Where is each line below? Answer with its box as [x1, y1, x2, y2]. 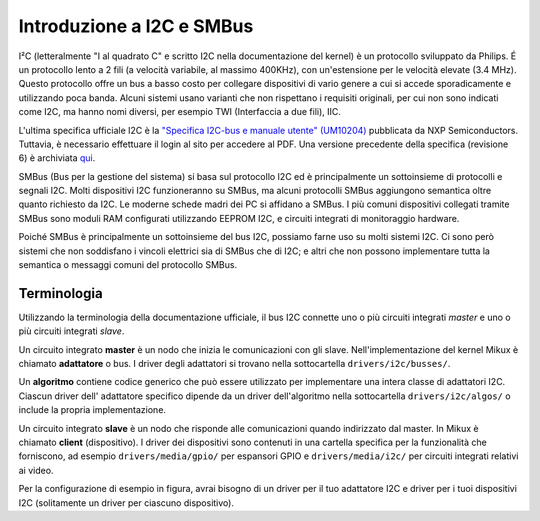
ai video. [18, 464, 54, 476]
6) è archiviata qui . [18, 152, 96, 164]
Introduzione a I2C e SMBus [18, 15, 254, 37]
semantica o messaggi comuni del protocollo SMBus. [18, 259, 238, 271]
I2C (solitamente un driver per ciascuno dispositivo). [18, 496, 235, 509]
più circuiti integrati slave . [18, 325, 125, 337]
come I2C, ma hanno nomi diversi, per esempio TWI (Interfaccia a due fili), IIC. [18, 106, 342, 118]
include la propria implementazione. [18, 404, 167, 416]
